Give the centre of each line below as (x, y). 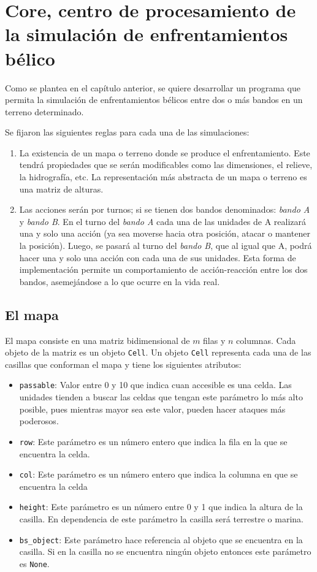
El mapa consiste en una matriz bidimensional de (97, 340)
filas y (214, 340)
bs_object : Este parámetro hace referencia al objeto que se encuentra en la (161, 539)
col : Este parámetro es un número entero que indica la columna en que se (158, 474)
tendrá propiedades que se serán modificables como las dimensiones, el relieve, (166, 165)
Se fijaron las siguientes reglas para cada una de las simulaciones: (127, 132)
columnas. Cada (266, 340)
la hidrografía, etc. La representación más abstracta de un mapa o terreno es (163, 177)
